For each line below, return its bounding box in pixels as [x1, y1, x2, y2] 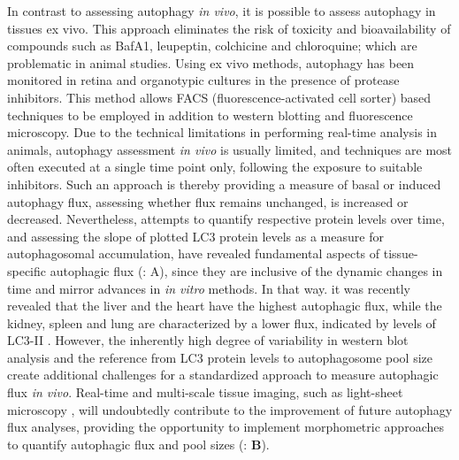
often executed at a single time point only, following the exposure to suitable [7, 157, 423, 176]
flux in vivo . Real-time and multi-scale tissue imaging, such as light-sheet [7, 383, 403, 402]
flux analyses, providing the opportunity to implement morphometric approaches [7, 418, 444, 436]
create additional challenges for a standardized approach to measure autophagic [7, 365, 439, 384]
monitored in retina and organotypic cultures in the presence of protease [7, 71, 400, 89]
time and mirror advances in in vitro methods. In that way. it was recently [7, 279, 410, 297]
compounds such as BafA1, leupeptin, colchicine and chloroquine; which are [7, 36, 417, 55]
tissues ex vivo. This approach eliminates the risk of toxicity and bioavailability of [7, 19, 451, 37]
